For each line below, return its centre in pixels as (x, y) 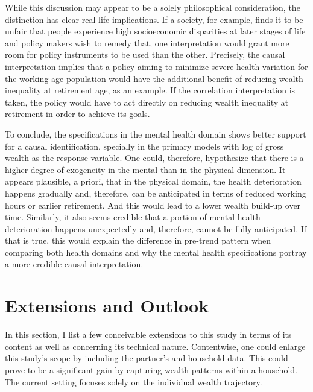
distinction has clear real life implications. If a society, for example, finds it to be (154, 19)
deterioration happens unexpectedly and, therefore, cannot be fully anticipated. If (156, 228)
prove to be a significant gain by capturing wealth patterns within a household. (151, 369)
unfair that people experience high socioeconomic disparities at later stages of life (155, 31)
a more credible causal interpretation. (74, 264)
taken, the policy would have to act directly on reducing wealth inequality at (147, 102)
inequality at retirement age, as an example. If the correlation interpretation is (150, 90)
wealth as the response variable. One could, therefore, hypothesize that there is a (154, 158)
